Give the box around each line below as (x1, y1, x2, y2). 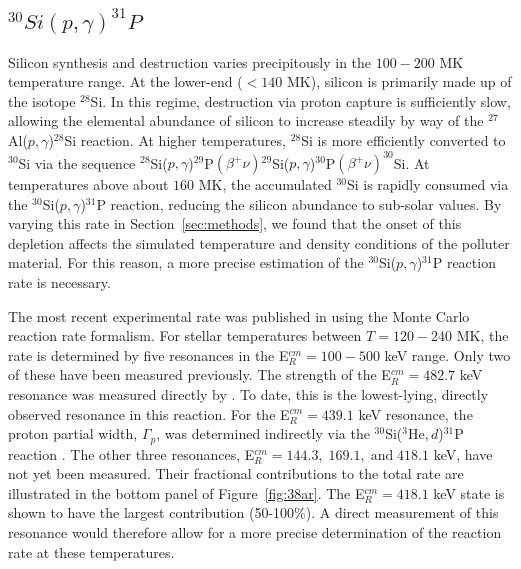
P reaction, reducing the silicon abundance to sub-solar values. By (96, 193, 502, 214)
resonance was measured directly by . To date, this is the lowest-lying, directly (8, 383, 489, 404)
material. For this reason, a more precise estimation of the (8, 252, 364, 273)
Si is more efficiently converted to (301, 129, 506, 150)
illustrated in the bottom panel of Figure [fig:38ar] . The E (8, 482, 365, 503)
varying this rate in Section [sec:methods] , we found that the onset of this (8, 213, 462, 234)
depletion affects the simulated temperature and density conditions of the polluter (8, 232, 510, 253)
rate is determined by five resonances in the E (8, 344, 289, 365)
